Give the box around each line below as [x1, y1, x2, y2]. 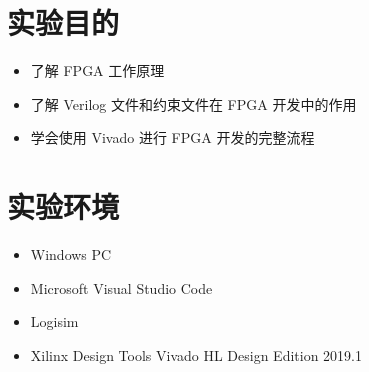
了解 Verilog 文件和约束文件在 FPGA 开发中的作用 [30, 93, 357, 114]
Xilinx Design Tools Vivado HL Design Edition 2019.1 [30, 344, 362, 365]
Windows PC [30, 244, 112, 265]
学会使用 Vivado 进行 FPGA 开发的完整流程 [30, 127, 315, 148]
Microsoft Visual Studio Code [30, 277, 213, 298]
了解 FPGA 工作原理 [30, 60, 165, 81]
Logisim [30, 311, 79, 332]
